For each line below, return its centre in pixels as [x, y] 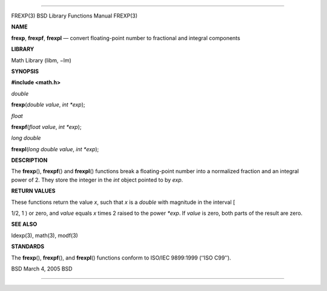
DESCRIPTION [29, 160]
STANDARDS [28, 247]
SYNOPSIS [25, 71]
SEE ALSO [24, 224]
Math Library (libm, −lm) [41, 60]
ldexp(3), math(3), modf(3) [45, 235]
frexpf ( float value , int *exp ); [46, 126]
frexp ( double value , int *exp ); [48, 105]
